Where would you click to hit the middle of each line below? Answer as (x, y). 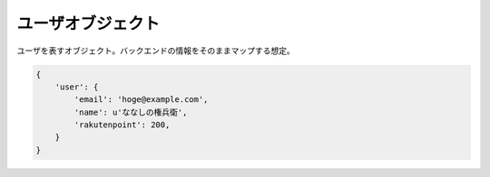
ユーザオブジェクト (88, 23)
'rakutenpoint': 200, (122, 125)
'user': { (77, 87)
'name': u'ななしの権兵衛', (131, 112)
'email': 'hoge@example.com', (141, 100)
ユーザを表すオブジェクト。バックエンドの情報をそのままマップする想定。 (156, 51)
